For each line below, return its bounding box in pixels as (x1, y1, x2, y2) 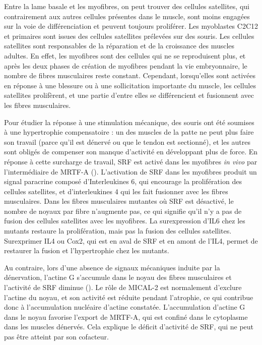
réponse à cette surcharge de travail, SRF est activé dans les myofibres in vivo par (4, 156, 257, 166)
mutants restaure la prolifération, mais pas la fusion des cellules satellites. (4, 225, 232, 236)
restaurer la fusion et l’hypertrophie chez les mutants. (4, 245, 169, 256)
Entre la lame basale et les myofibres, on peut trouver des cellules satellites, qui (4, 1, 249, 11)
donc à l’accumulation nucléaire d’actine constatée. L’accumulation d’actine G (4, 302, 245, 312)
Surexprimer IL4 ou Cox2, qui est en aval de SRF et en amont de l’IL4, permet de (4, 235, 258, 246)
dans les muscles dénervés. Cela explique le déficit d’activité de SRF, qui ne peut (4, 321, 254, 332)
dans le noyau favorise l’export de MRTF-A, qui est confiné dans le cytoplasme (4, 311, 248, 322)
